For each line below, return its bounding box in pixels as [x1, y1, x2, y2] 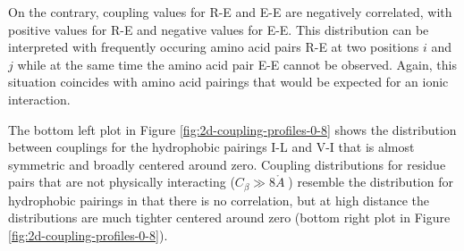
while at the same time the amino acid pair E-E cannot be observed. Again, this [17, 54, 457, 73]
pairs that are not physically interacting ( [8, 172, 235, 191]
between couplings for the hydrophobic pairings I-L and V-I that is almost [8, 138, 415, 156]
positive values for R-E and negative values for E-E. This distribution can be [8, 20, 429, 38]
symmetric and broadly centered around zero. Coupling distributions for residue [8, 155, 446, 173]
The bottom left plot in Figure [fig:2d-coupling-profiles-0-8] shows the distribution [8, 120, 457, 138]
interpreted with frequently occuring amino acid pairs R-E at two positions [8, 38, 419, 56]
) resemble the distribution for [288, 172, 453, 191]
